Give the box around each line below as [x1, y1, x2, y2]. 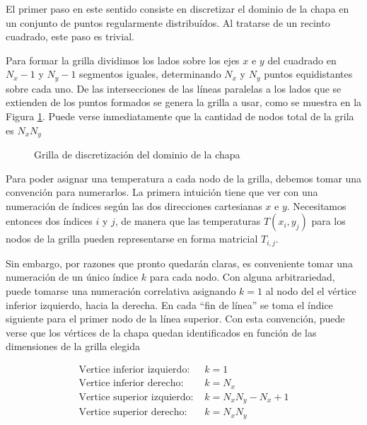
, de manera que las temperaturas [115, 214, 261, 228]
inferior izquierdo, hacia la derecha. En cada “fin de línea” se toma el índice [6, 297, 333, 312]
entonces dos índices [6, 214, 93, 228]
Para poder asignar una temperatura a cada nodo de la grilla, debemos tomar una [6, 170, 362, 185]
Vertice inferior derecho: [78, 378, 184, 389]
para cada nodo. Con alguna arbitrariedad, [149, 269, 335, 284]
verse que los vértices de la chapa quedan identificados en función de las [6, 325, 317, 339]
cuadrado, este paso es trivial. [6, 29, 134, 44]
